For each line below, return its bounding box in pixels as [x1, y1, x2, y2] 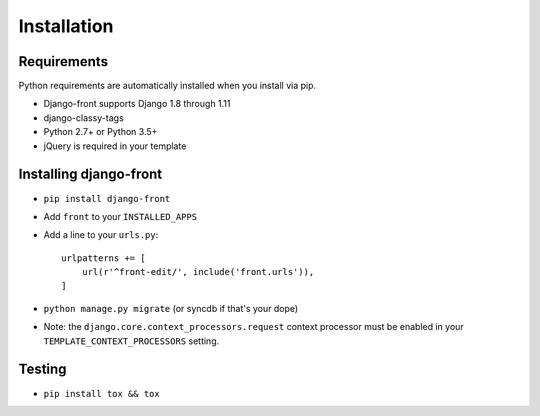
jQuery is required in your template [43, 140, 187, 152]
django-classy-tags [43, 111, 124, 124]
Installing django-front [18, 166, 163, 183]
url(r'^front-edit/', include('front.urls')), [81, 266, 315, 278]
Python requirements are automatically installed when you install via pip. [18, 80, 317, 92]
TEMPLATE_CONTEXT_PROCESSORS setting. [43, 335, 220, 347]
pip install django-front [43, 193, 171, 204]
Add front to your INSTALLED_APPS [43, 210, 198, 222]
